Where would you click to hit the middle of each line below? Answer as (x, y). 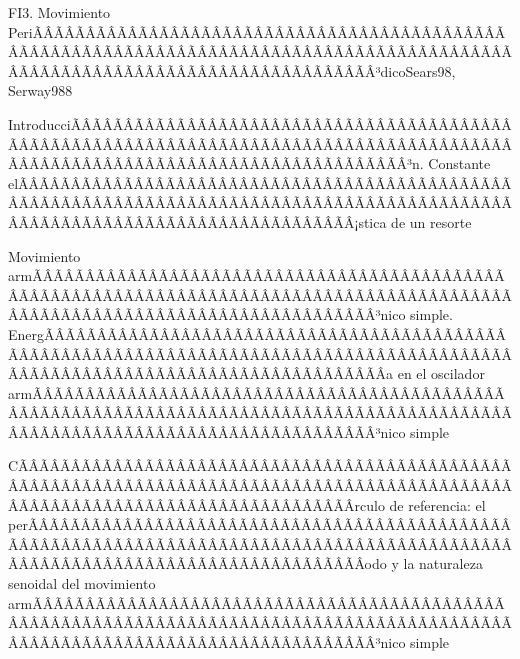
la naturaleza (443, 563)
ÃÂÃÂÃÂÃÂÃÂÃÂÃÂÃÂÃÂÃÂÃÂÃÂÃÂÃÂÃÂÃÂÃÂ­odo (197, 563)
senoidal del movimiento (82, 583)
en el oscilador (441, 373)
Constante (459, 163)
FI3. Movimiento (59, 12)
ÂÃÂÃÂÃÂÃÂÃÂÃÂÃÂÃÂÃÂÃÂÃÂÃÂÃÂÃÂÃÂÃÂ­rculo (196, 504)
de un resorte (431, 221)
